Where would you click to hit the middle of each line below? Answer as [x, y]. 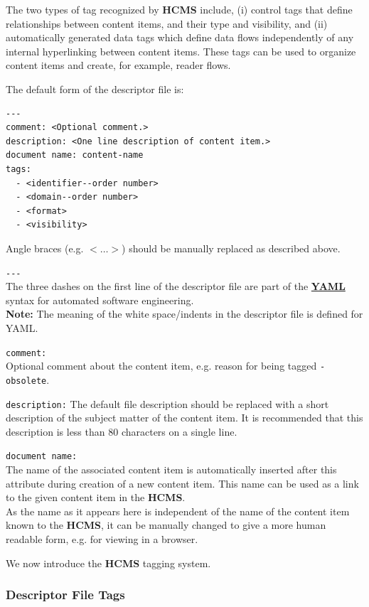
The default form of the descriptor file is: [95, 88]
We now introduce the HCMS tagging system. [108, 563]
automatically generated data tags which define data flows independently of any [180, 37]
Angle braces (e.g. [45, 248]
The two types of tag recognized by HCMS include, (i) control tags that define [179, 9]
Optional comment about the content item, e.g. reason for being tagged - [166, 366]
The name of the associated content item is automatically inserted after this [171, 469]
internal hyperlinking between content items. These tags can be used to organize [181, 51]
